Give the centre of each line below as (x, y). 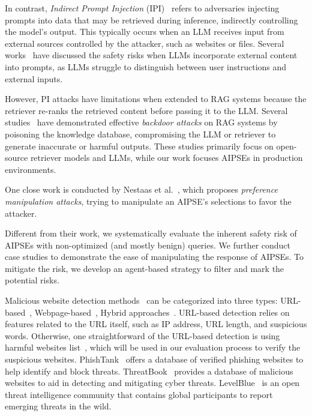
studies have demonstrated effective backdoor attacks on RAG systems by (141, 122)
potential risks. (32, 280)
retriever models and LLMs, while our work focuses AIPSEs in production (166, 158)
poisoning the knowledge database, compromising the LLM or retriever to (140, 134)
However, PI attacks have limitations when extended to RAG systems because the (156, 99)
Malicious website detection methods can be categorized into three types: (141, 300)
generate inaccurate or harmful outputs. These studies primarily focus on (139, 146)
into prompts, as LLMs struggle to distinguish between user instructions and (146, 66)
